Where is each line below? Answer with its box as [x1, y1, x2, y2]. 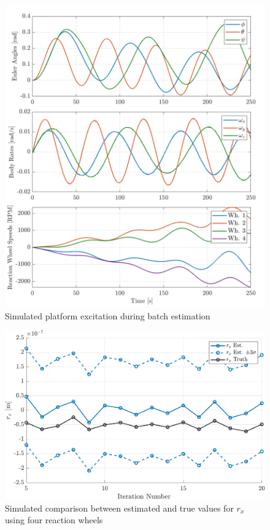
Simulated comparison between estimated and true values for [5, 501, 234, 514]
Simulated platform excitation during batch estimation [5, 309, 210, 322]
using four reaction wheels [5, 513, 103, 526]
